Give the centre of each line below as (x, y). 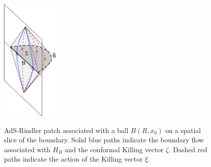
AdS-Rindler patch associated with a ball (66, 130)
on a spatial (183, 130)
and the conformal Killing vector (114, 149)
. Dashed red (188, 149)
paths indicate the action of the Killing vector (73, 159)
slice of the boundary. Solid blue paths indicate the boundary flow (104, 140)
